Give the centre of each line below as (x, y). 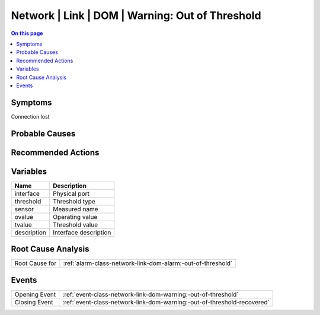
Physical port (71, 193)
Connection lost (30, 116)
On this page (27, 33)
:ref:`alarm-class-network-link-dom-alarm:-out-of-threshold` (148, 263)
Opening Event (35, 294)
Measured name (75, 209)
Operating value (75, 217)
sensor (24, 209)
